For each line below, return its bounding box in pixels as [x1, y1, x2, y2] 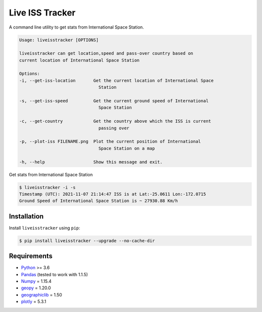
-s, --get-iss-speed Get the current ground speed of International [19, 98, 209, 104]
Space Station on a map [98, 145, 155, 151]
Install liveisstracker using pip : [9, 225, 80, 231]
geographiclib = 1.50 [21, 292, 63, 297]
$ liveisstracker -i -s [19, 185, 76, 190]
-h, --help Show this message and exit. [19, 159, 163, 165]
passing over [98, 125, 130, 131]
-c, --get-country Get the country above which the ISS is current [19, 119, 211, 124]
